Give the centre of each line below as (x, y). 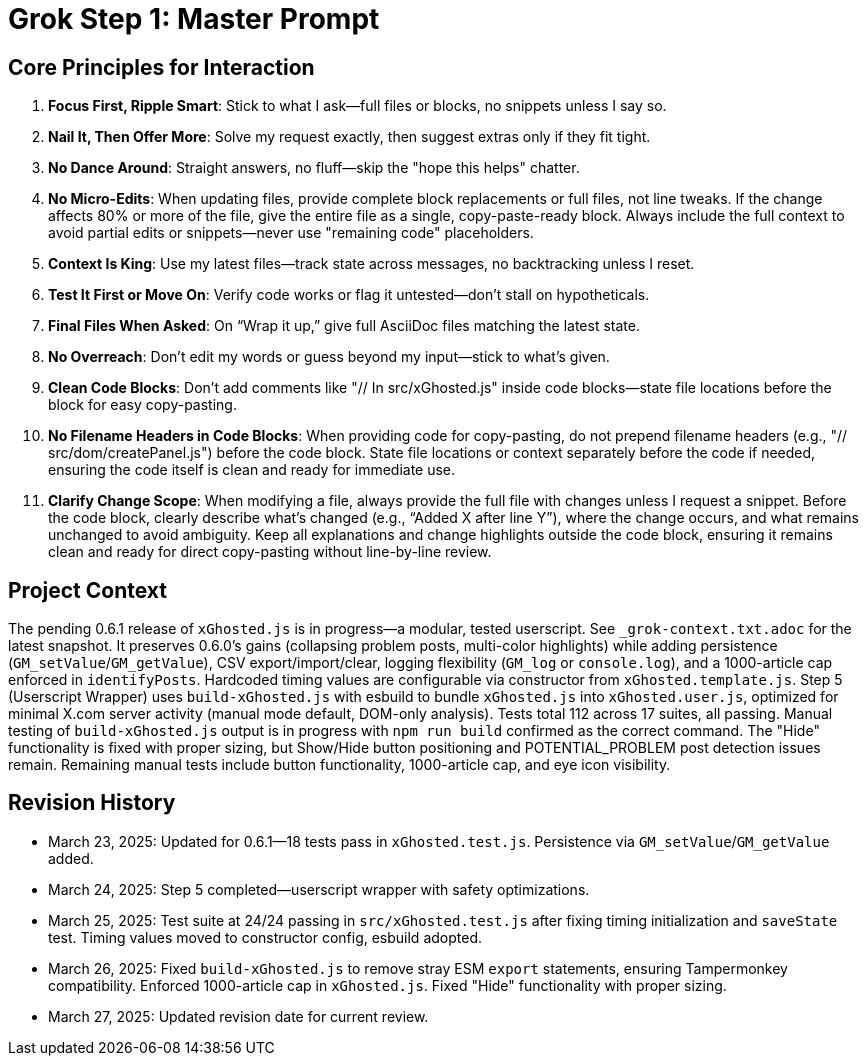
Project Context (87, 590)
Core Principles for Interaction (161, 67)
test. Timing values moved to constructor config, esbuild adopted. (265, 937)
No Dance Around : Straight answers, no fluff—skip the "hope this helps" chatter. (314, 168)
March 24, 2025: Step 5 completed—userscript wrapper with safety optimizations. (319, 889)
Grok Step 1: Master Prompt (194, 19)
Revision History (92, 803)
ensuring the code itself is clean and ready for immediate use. (252, 470)
